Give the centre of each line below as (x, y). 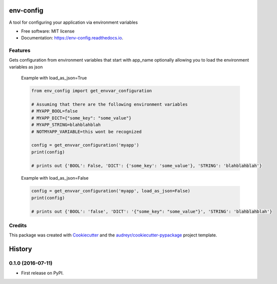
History (21, 249)
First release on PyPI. (43, 273)
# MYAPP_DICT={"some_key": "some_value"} (81, 118)
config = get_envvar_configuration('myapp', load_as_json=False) (111, 191)
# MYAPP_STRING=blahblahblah (66, 125)
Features (20, 50)
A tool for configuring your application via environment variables (73, 22)
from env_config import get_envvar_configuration (92, 91)
